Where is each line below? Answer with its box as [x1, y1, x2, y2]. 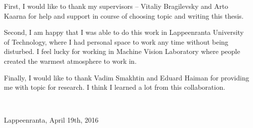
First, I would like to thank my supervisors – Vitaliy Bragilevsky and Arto [4, 1, 228, 11]
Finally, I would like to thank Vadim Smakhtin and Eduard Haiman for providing [4, 72, 249, 82]
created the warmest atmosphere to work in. [4, 55, 137, 66]
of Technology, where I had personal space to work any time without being [4, 36, 228, 47]
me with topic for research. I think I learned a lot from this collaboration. [4, 82, 226, 92]
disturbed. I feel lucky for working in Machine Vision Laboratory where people [4, 46, 240, 56]
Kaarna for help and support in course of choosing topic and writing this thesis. [4, 10, 244, 21]
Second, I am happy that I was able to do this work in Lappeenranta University [4, 27, 244, 37]
